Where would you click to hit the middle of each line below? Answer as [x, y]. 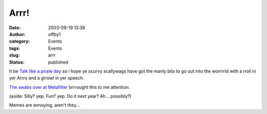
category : [20, 41]
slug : [14, 55]
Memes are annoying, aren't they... [44, 105]
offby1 [55, 34]
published [58, 62]
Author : [17, 34]
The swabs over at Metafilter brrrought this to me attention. [70, 87]
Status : [17, 62]
